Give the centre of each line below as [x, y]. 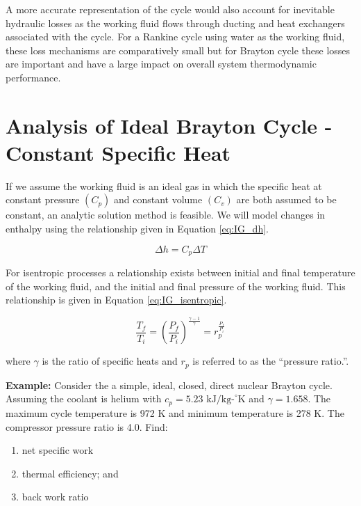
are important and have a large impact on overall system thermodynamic [161, 64]
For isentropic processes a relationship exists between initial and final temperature [180, 272]
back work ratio [55, 497]
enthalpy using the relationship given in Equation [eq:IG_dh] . [137, 229]
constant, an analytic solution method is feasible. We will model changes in [166, 215]
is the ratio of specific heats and [110, 361]
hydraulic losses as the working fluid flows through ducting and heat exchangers [175, 23]
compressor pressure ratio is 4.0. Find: [87, 426]
